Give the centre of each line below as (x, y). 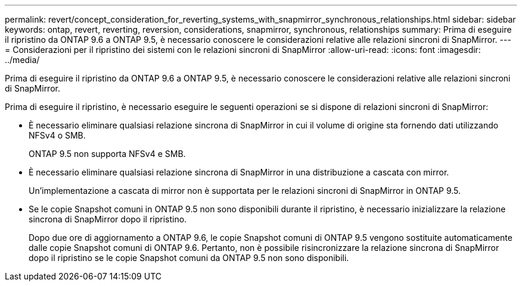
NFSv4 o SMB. (57, 135)
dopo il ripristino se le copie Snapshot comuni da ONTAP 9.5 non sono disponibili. (189, 258)
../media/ (22, 60)
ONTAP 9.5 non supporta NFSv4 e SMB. (107, 154)
